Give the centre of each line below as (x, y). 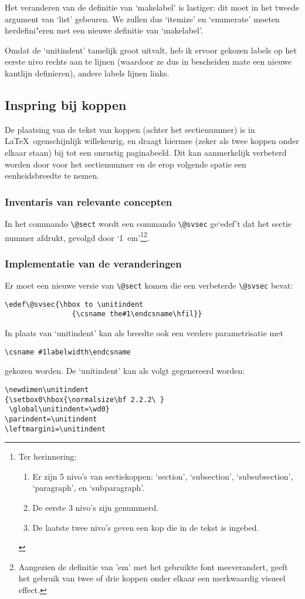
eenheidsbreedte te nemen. (52, 175)
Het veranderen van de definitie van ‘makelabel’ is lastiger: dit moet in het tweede (152, 7)
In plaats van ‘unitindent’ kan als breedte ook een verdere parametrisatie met (144, 333)
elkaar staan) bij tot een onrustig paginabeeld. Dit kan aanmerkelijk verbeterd (146, 152)
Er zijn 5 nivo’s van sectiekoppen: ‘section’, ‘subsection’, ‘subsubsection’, (163, 476)
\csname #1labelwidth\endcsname (68, 352)
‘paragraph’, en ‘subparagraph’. (89, 488)
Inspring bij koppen (66, 104)
